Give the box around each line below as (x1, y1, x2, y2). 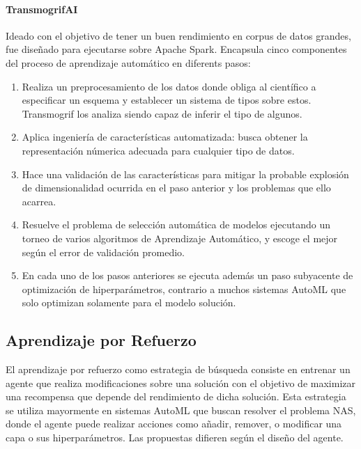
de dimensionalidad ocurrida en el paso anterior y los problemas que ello (22, 180, 331, 195)
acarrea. (22, 194, 56, 208)
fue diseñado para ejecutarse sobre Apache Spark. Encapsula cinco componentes (6, 42, 347, 56)
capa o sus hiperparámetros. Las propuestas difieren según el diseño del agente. (6, 430, 344, 445)
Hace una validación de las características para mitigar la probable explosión (22, 166, 349, 181)
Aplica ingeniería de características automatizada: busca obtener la (22, 129, 308, 144)
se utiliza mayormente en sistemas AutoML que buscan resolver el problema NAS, (6, 402, 356, 417)
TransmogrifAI (6, 1, 78, 16)
